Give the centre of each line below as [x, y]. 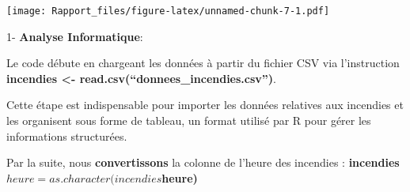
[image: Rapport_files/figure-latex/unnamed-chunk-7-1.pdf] [168, 11]
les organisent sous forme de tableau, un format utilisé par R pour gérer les [189, 120]
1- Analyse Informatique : [75, 36]
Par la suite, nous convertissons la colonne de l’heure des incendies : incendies [203, 162]
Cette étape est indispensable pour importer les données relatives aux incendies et [205, 105]
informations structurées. [67, 136]
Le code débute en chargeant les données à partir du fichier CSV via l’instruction [203, 63]
